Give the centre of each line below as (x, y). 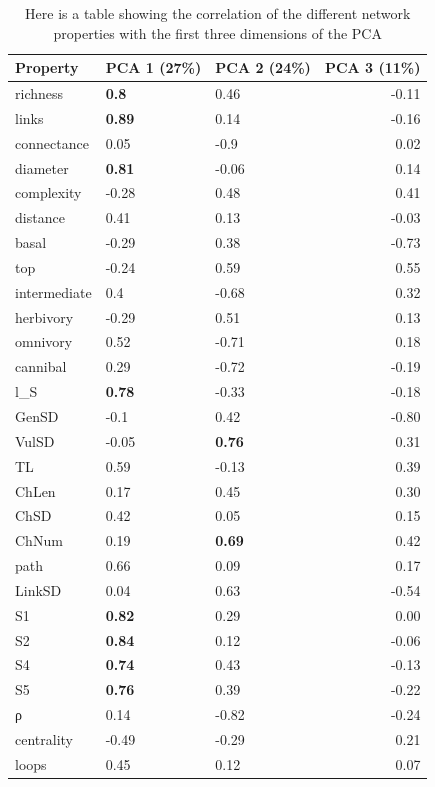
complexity (48, 192)
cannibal (41, 366)
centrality (44, 738)
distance (40, 217)
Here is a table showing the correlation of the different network (218, 13)
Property (47, 67)
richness (39, 93)
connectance (52, 142)
